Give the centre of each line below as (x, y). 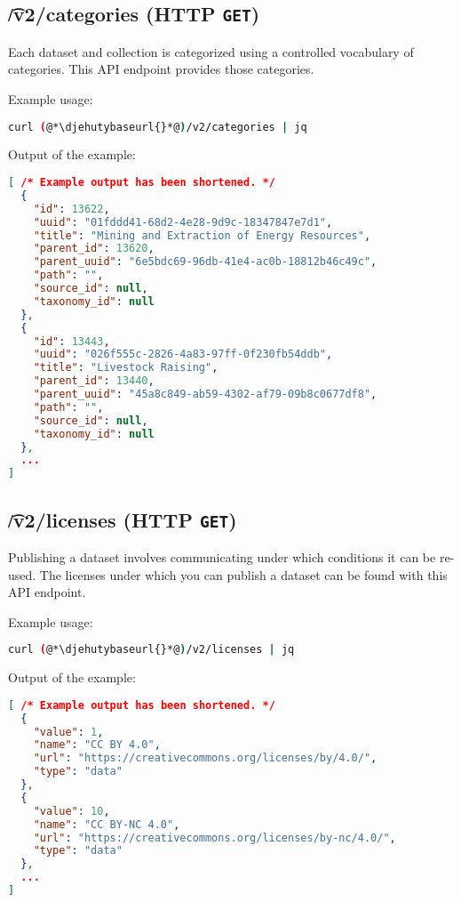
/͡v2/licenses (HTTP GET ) (123, 519)
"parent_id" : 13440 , (94, 381)
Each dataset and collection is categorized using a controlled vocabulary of (211, 51)
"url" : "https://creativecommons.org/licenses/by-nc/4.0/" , (215, 838)
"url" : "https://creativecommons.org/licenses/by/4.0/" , (205, 758)
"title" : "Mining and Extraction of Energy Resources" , (202, 235)
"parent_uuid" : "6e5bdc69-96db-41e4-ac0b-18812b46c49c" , (205, 262)
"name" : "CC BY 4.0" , (97, 745)
